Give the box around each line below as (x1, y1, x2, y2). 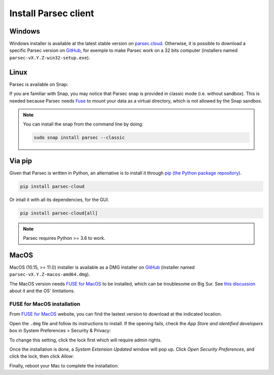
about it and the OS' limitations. (9, 288, 75, 294)
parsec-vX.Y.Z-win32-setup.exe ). (9, 54, 90, 60)
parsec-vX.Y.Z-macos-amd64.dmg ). (9, 271, 90, 277)
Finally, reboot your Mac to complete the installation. (9, 362, 119, 368)
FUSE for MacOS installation (9, 300, 81, 307)
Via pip (9, 157, 32, 165)
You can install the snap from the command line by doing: (23, 121, 144, 127)
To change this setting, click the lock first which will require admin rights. (9, 337, 162, 343)
